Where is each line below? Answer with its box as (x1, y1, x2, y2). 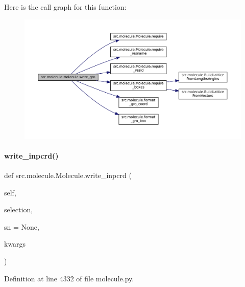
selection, (4, 204, 33, 215)
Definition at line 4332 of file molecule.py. (4, 273, 134, 283)
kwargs (4, 238, 26, 249)
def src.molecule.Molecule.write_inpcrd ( (4, 170, 132, 181)
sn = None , (4, 221, 39, 232)
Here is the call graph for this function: (4, 2, 127, 12)
